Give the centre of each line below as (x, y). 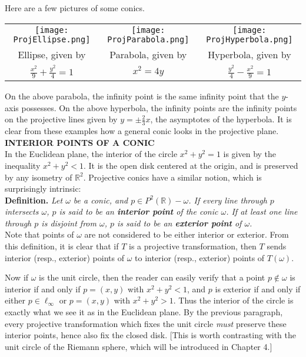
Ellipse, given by (52, 54)
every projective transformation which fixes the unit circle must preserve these (146, 323)
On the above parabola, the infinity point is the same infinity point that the (142, 96)
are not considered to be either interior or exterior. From (187, 234)
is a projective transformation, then (193, 246)
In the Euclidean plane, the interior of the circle (91, 154)
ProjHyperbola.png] (250, 39)
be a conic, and (101, 200)
